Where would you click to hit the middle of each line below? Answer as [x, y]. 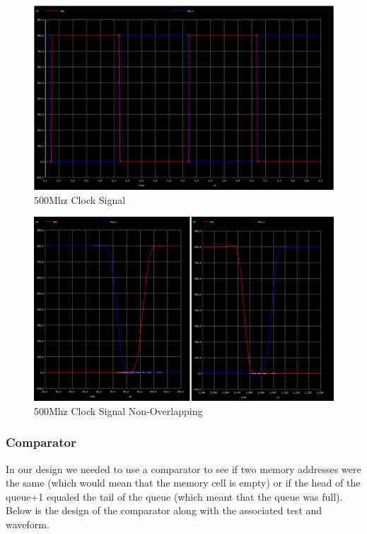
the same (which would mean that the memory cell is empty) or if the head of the [183, 483]
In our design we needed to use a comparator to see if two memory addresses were [183, 468]
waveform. [28, 524]
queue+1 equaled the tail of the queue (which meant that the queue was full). [174, 496]
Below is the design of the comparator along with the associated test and [164, 510]
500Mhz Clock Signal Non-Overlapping [118, 410]
